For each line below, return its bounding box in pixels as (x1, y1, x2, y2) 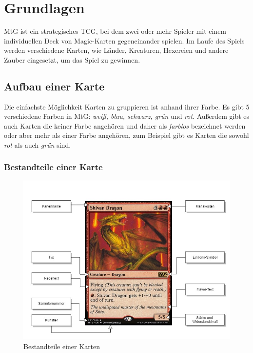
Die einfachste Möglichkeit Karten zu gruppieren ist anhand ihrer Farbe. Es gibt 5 (4, 101, 250, 111)
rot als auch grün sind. (4, 140, 71, 150)
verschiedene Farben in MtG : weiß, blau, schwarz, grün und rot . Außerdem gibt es (4, 111, 250, 121)
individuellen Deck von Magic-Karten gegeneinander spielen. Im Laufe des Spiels (4, 35, 245, 45)
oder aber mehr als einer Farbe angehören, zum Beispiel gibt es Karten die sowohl (4, 130, 249, 140)
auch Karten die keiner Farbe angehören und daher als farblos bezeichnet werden (4, 120, 246, 131)
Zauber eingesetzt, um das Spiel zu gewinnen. (4, 54, 140, 65)
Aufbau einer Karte (4, 78, 105, 93)
